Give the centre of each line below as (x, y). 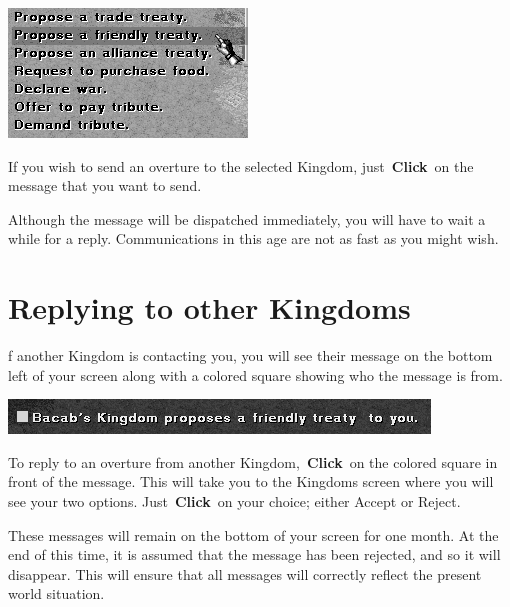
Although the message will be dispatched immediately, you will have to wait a (247, 218)
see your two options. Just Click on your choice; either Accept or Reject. (234, 501)
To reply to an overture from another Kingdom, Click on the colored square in (253, 461)
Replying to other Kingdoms (209, 307)
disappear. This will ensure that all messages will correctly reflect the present (245, 573)
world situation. (56, 593)
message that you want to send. (105, 185)
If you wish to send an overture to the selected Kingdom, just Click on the (241, 165)
